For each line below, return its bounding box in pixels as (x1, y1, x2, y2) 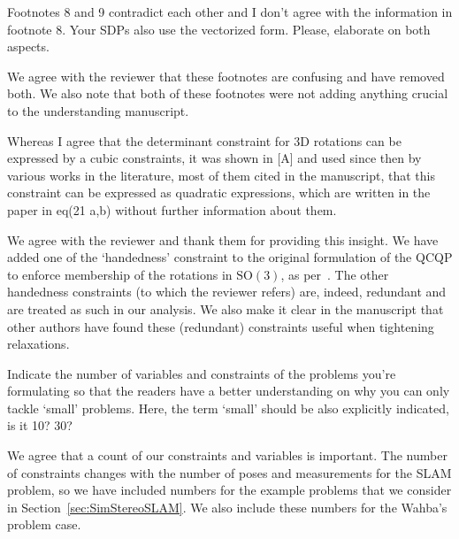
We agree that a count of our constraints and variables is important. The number (7, 446, 448, 465)
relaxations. (7, 335, 70, 353)
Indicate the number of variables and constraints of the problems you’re (7, 364, 396, 382)
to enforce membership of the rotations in (7, 265, 233, 283)
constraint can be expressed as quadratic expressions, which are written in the (7, 183, 431, 202)
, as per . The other (280, 265, 389, 283)
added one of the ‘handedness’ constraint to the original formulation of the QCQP (7, 248, 453, 266)
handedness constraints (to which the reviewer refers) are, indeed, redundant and (7, 282, 447, 301)
